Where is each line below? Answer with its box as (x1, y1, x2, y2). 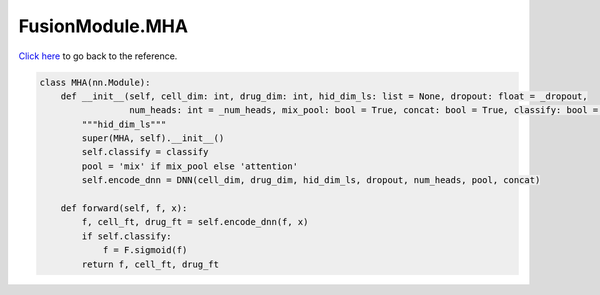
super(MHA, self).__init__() (81, 133, 225, 144)
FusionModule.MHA (18, 15, 189, 37)
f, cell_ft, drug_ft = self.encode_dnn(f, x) (81, 216, 309, 228)
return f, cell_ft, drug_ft (81, 258, 220, 270)
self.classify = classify (81, 146, 209, 158)
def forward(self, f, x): (60, 203, 188, 214)
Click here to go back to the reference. (18, 50, 178, 62)
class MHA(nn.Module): (39, 76, 151, 88)
